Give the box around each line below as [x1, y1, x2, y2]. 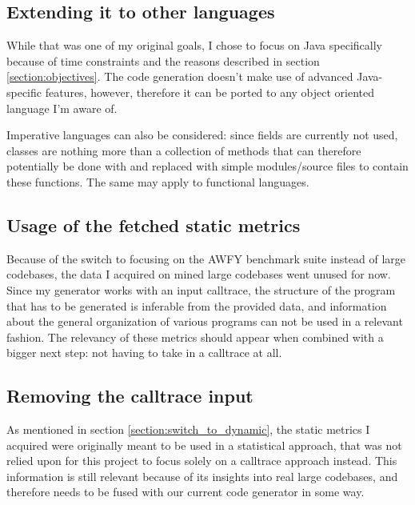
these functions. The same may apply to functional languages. [6, 173, 309, 190]
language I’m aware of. [6, 99, 118, 116]
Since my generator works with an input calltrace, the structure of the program [6, 281, 396, 298]
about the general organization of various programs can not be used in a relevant [6, 313, 403, 330]
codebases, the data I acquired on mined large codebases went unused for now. [6, 266, 391, 283]
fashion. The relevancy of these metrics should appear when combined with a [6, 328, 384, 345]
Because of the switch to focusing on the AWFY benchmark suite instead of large [6, 250, 405, 267]
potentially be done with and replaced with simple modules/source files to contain [6, 158, 409, 174]
